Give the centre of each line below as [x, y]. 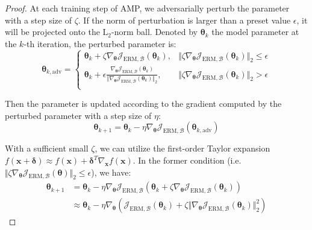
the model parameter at [255, 32]
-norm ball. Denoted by [155, 32]
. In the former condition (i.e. [187, 160]
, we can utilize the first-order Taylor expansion [183, 148]
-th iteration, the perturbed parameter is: [100, 43]
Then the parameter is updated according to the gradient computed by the [143, 104]
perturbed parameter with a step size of [78, 115]
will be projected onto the [52, 32]
